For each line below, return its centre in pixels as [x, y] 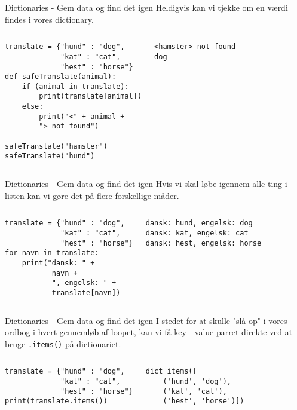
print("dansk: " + [58, 263]
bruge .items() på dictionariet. [63, 343]
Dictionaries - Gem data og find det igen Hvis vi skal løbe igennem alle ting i [146, 184]
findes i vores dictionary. [49, 19]
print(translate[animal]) [91, 97]
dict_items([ [171, 371]
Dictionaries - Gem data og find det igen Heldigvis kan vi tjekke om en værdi [146, 7]
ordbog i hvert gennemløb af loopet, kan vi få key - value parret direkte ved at [149, 332]
